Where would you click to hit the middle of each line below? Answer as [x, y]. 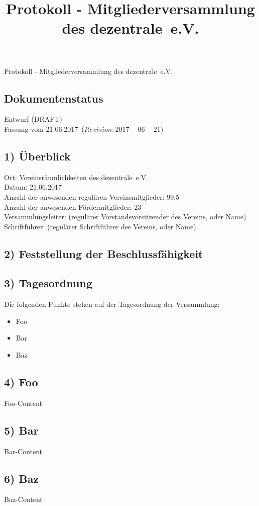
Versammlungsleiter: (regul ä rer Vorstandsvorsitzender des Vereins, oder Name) [125, 217]
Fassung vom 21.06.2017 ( [44, 129]
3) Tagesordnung [48, 283]
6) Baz [22, 478]
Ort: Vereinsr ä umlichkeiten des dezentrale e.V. [76, 177]
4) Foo [21, 382]
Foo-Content [23, 403]
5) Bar [21, 430]
